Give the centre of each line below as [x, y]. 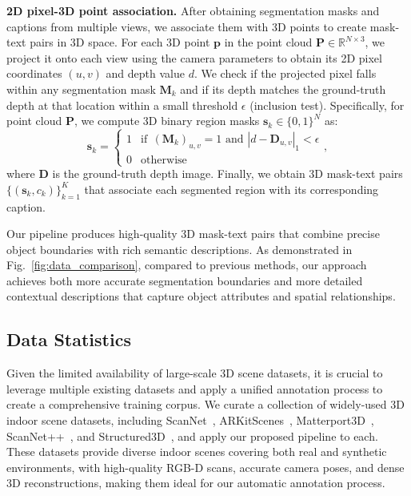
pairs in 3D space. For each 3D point [120, 42]
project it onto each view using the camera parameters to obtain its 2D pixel [194, 57]
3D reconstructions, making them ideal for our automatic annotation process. [196, 483]
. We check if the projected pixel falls [285, 73]
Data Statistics [69, 339]
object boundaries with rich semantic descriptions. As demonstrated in [180, 249]
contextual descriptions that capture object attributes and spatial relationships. [201, 296]
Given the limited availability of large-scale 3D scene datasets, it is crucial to [195, 373]
